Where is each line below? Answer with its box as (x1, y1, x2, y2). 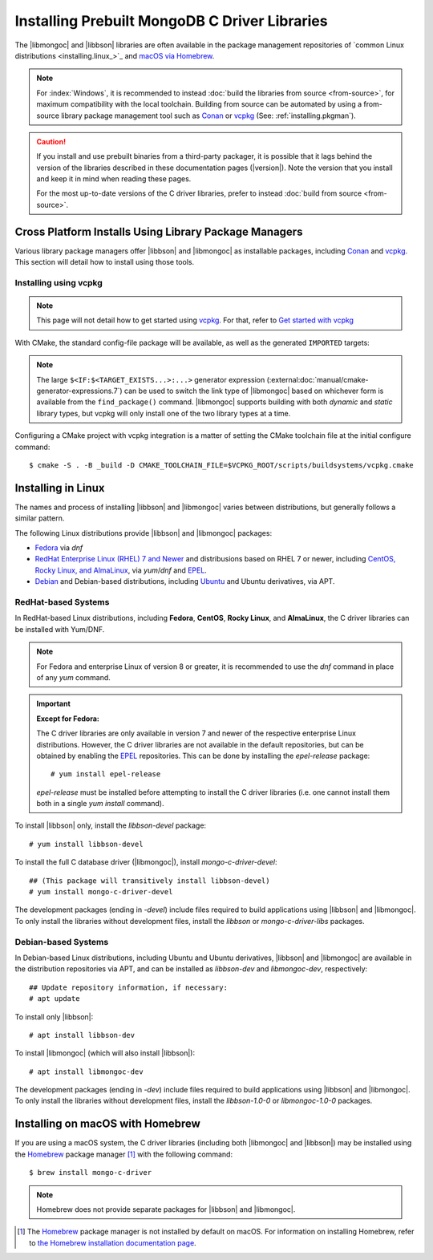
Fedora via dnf (34, 543, 83, 553)
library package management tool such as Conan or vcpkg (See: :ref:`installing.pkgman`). (61, 111, 356, 120)
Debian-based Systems (14, 936, 109, 947)
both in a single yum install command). (36, 799, 164, 808)
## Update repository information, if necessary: (29, 982, 229, 992)
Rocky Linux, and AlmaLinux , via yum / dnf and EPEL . (34, 565, 208, 575)
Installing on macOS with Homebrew (14, 1117, 200, 1131)
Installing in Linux (14, 481, 105, 495)
